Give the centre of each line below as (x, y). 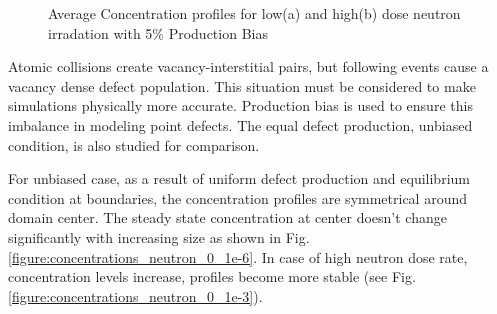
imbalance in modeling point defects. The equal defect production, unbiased (240, 124)
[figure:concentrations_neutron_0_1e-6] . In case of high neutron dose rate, (238, 256)
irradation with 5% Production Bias (158, 32)
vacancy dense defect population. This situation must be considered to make (242, 85)
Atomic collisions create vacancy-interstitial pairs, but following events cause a (248, 66)
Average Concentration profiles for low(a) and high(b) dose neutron (254, 13)
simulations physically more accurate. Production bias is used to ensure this (240, 105)
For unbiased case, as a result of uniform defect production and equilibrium (239, 178)
